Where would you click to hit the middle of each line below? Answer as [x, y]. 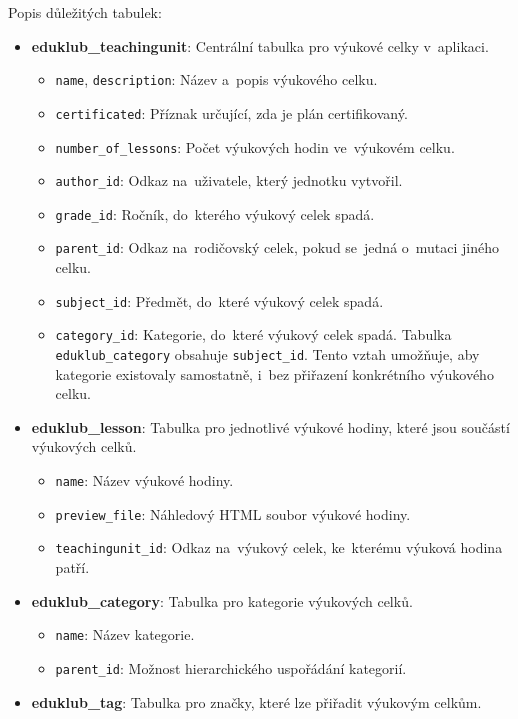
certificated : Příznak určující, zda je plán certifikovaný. [231, 112]
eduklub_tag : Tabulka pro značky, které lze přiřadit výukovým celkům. [256, 701]
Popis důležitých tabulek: [85, 12]
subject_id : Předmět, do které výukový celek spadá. [219, 300]
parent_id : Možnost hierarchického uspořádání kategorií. [231, 667]
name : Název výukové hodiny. [144, 480]
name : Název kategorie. [125, 634]
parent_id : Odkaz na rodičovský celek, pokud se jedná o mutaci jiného [277, 247]
